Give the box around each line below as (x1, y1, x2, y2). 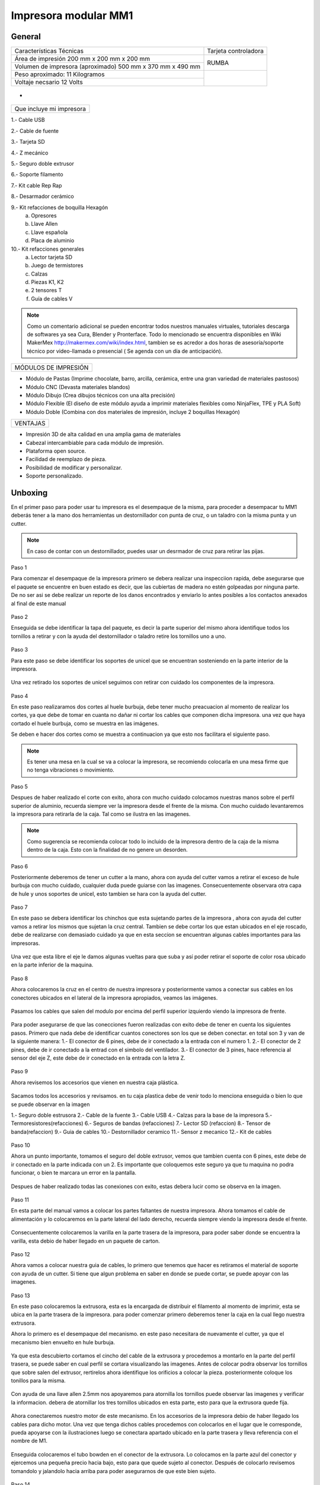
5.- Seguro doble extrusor (11, 160, 74, 168)
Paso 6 (11, 862, 28, 870)
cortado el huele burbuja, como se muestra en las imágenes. (11, 719, 159, 727)
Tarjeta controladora (207, 47, 264, 55)
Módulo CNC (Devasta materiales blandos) (25, 383, 130, 390)
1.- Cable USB (11, 116, 45, 124)
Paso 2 (11, 613, 28, 620)
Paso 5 (11, 783, 28, 790)
